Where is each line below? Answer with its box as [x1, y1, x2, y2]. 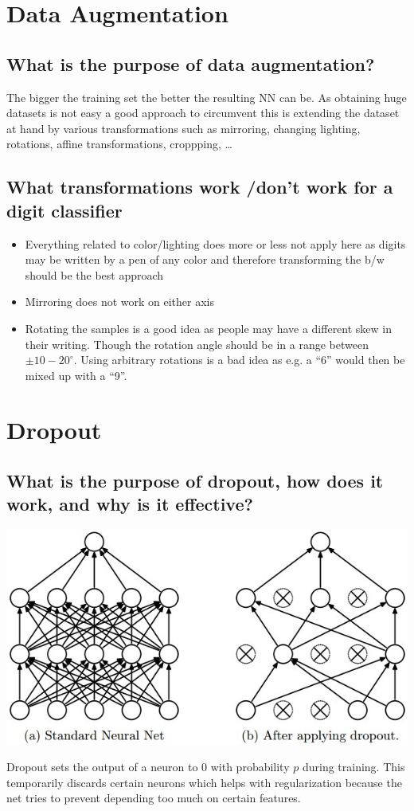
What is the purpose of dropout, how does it [6, 468, 384, 493]
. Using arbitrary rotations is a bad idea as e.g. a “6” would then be [73, 351, 405, 368]
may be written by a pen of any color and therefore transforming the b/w [25, 251, 385, 268]
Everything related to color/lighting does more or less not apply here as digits [25, 235, 406, 252]
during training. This [302, 758, 405, 775]
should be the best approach [25, 266, 164, 283]
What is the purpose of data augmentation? [6, 51, 375, 76]
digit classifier [6, 198, 123, 222]
